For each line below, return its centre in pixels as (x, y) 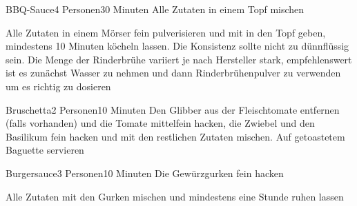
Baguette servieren (45, 150)
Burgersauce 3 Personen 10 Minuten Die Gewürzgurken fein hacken (145, 173)
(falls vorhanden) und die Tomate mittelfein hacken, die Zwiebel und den (160, 123)
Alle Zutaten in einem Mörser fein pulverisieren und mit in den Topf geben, (166, 32)
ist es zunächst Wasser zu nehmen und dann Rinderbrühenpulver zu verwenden (173, 73)
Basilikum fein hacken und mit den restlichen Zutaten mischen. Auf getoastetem (175, 136)
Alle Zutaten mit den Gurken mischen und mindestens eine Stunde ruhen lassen (175, 196)
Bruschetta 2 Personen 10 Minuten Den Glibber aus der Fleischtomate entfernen (173, 109)
